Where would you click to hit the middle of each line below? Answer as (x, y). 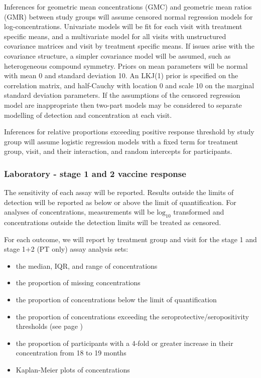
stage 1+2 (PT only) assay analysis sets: (66, 249)
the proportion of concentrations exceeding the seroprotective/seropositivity (132, 316)
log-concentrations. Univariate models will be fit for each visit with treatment (123, 26)
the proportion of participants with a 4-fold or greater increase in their (124, 343)
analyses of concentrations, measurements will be (79, 212)
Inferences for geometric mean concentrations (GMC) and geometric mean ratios (128, 7)
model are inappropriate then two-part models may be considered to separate (123, 105)
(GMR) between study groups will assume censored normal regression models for (128, 16)
